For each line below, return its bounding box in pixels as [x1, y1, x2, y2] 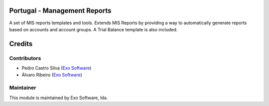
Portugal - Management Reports [9, 6, 112, 15]
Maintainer [9, 84, 36, 91]
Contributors [9, 54, 41, 61]
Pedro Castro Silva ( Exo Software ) [21, 65, 92, 71]
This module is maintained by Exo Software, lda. [9, 95, 108, 101]
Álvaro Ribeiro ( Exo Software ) [21, 72, 82, 78]
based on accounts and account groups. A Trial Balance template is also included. [9, 26, 178, 32]
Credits [9, 40, 33, 48]
